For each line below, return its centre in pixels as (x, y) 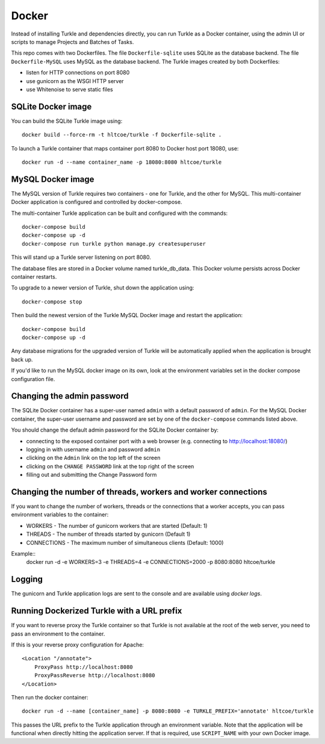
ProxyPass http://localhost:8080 (84, 667)
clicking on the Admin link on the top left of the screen (93, 458)
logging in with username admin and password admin (93, 449)
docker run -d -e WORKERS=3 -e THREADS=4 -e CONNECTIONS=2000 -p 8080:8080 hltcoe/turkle (151, 562)
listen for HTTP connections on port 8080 (78, 73)
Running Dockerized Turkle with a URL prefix (97, 611)
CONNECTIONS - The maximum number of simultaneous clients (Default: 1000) (125, 542)
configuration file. (33, 379)
